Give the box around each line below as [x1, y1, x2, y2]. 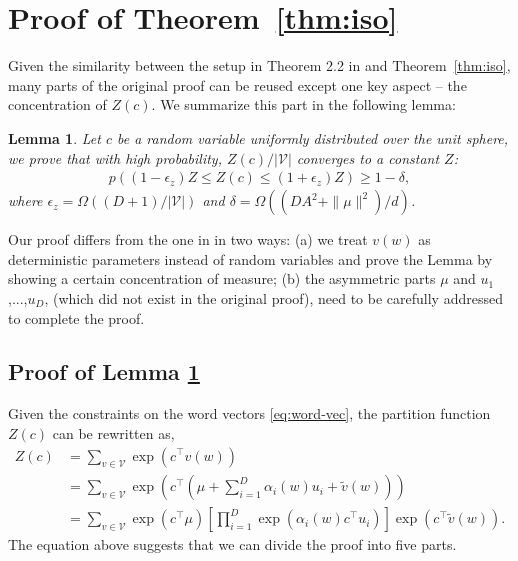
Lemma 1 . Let [8, 127, 101, 148]
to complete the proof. [8, 307, 145, 328]
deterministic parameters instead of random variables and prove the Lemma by [8, 248, 493, 269]
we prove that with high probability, [8, 147, 222, 168]
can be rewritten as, [52, 422, 175, 443]
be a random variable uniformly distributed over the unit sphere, [116, 127, 509, 148]
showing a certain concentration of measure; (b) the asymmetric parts [8, 268, 436, 289]
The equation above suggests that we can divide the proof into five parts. [8, 534, 457, 555]
